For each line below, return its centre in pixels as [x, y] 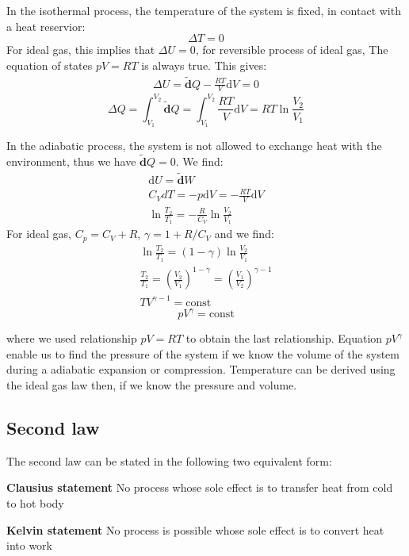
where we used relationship [72, 338]
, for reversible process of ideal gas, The [292, 50]
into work [29, 545]
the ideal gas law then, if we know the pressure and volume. [152, 384]
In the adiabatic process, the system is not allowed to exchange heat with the [194, 146]
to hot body [35, 502]
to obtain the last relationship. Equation [284, 338]
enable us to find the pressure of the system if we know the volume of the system [203, 353]
